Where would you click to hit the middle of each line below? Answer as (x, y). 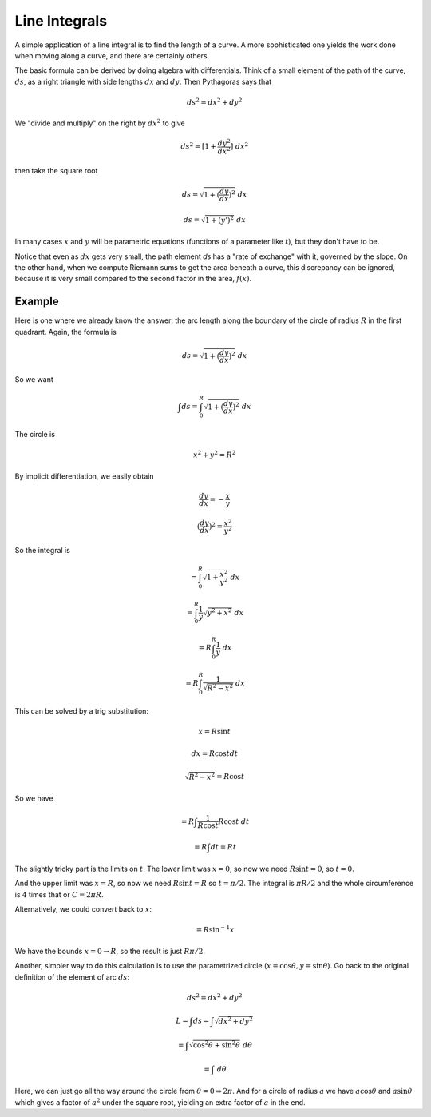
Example (37, 302)
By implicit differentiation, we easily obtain (84, 476)
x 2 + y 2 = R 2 (214, 454)
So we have (34, 798)
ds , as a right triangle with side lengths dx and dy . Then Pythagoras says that (143, 81)
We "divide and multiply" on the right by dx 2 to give (100, 123)
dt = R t (223, 847)
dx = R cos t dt (215, 754)
